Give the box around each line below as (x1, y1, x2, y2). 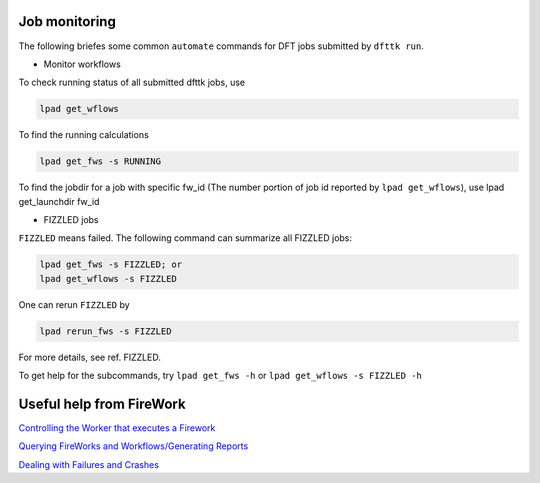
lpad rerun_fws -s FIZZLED (39, 325, 172, 337)
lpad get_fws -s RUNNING (39, 156, 162, 167)
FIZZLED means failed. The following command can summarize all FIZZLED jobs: (18, 232, 353, 244)
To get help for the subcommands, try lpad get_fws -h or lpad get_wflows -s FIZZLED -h (18, 370, 422, 382)
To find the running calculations (18, 129, 149, 141)
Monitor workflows (43, 58, 122, 70)
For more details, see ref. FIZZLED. (18, 351, 162, 363)
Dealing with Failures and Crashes (18, 458, 160, 470)
